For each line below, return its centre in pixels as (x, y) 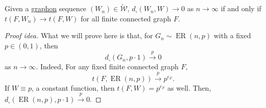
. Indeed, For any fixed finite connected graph (107, 66)
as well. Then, (189, 87)
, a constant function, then (73, 87)
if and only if (241, 8)
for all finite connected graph (126, 18)
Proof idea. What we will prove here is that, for (79, 35)
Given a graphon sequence (46, 8)
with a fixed (232, 35)
